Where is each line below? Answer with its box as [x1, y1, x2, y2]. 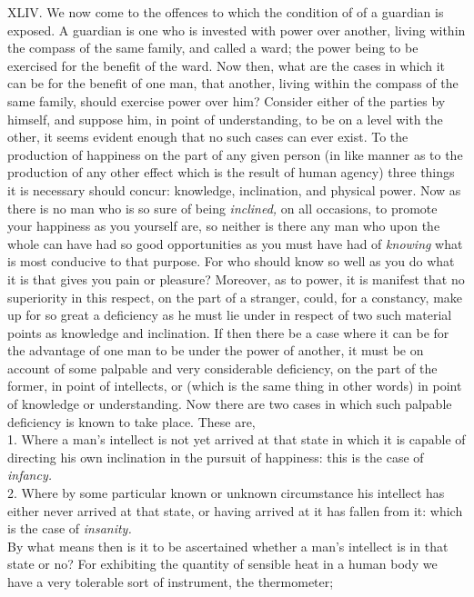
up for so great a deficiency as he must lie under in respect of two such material [7, 305, 452, 324]
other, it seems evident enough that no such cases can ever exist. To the [7, 127, 408, 146]
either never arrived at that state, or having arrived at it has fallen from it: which [7, 501, 463, 520]
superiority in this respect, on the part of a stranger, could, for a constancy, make [7, 287, 463, 306]
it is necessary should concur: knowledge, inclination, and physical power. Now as [7, 180, 461, 199]
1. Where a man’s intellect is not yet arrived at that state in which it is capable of [7, 430, 466, 449]
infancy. [7, 465, 53, 484]
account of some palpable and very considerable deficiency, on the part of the [7, 358, 438, 377]
